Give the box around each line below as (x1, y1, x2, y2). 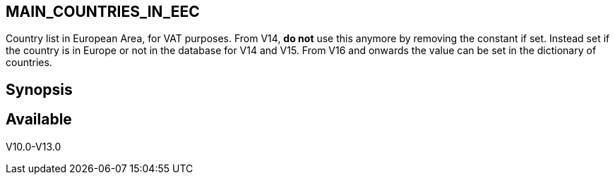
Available (6, 110, 72, 129)
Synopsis (6, 80, 73, 98)
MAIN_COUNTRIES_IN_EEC (6, 3, 200, 20)
